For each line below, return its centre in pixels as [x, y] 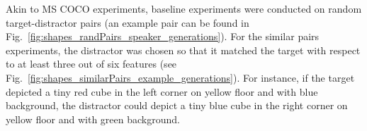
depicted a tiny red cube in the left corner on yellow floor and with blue [162, 91]
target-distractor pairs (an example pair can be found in [128, 22]
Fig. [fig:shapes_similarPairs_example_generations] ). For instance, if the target [180, 77]
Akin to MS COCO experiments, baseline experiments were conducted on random [184, 8]
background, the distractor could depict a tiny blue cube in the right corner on [177, 105]
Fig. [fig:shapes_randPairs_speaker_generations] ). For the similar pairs [163, 36]
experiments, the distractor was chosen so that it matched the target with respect [183, 50]
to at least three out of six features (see [91, 64]
